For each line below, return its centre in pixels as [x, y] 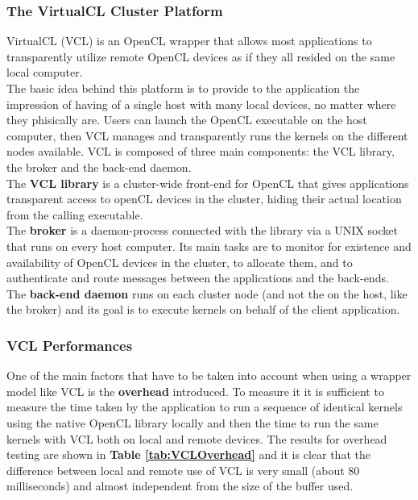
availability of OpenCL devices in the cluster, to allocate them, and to [180, 262]
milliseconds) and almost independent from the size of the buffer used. [180, 486]
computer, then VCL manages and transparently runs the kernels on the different [207, 135]
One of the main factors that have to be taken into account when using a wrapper [209, 375]
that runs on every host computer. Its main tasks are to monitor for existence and [209, 246]
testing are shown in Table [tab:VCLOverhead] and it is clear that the [188, 454]
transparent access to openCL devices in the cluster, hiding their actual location [204, 199]
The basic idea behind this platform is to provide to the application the [183, 88]
